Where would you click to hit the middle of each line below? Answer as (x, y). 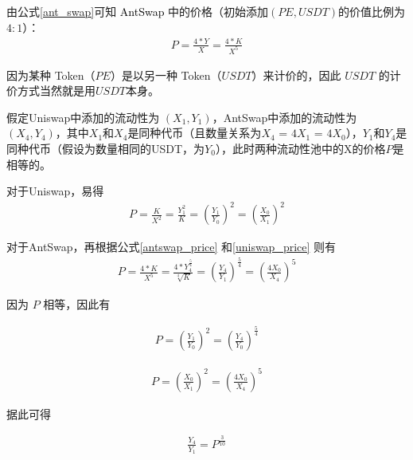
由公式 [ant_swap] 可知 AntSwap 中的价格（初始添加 (138, 11)
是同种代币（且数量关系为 (195, 133)
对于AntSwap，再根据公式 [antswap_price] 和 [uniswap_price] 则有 (171, 247)
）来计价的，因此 (296, 75)
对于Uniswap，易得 (55, 191)
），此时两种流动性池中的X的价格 (300, 148)
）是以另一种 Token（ (166, 75)
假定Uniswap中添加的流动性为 (83, 117)
